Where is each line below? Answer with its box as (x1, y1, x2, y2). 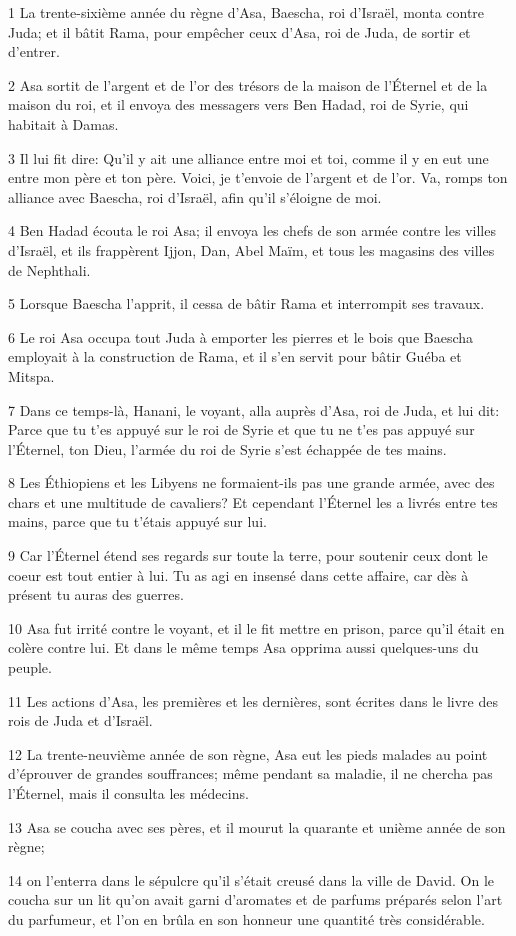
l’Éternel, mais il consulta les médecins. (8, 783, 249, 803)
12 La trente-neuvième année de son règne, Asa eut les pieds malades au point (8, 743, 488, 764)
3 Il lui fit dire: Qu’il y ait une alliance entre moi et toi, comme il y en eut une (8, 147, 489, 168)
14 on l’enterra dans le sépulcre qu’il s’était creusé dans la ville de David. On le (8, 869, 495, 890)
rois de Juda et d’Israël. (8, 710, 153, 731)
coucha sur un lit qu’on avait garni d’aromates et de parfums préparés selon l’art (8, 889, 503, 910)
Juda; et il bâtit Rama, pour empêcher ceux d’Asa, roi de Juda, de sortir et (8, 21, 471, 42)
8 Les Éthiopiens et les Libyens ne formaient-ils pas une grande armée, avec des (8, 472, 495, 493)
